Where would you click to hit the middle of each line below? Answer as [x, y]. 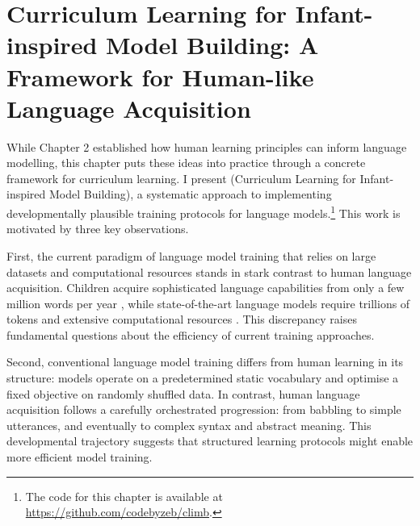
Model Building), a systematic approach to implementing [191, 194]
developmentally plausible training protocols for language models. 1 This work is [204, 212]
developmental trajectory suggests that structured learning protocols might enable [210, 441]
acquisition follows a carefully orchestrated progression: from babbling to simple [204, 409]
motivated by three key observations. [98, 229]
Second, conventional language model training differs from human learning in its [205, 362]
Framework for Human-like [160, 76]
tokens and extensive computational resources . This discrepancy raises [182, 319]
